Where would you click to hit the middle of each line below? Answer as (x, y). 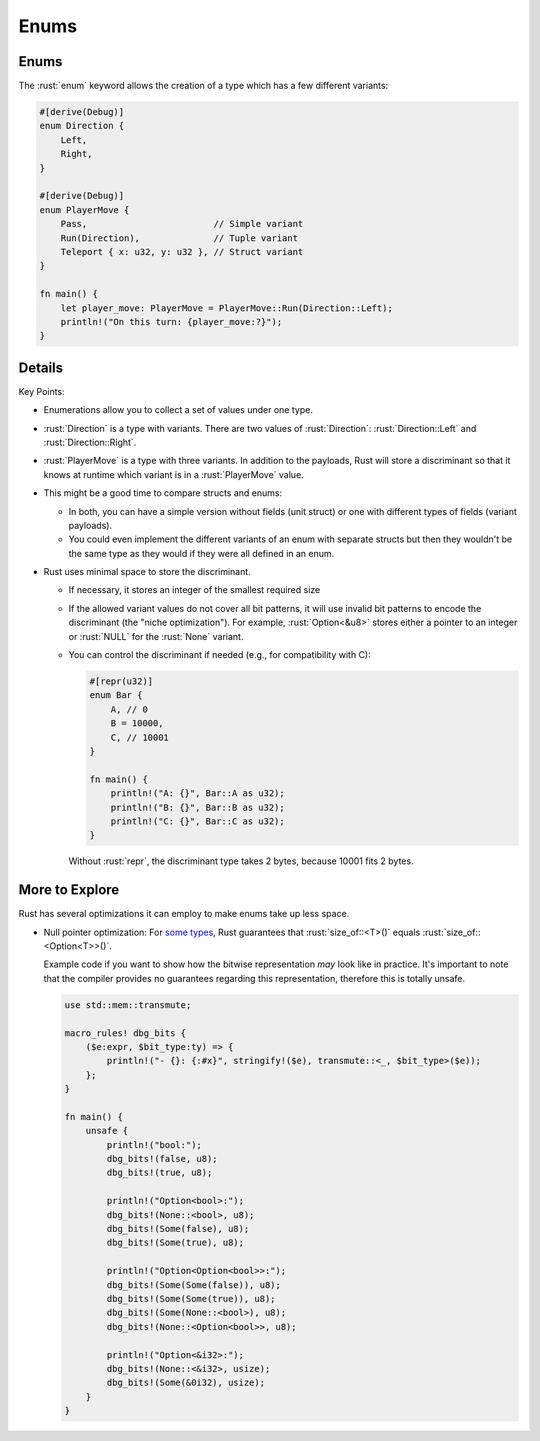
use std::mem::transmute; (128, 1004)
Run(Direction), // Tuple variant (179, 238)
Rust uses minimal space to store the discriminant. (147, 572)
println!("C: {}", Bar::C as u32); (197, 821)
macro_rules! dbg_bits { (125, 1033)
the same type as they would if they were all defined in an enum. (201, 553)
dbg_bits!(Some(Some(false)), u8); (194, 1284)
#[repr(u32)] (121, 681)
